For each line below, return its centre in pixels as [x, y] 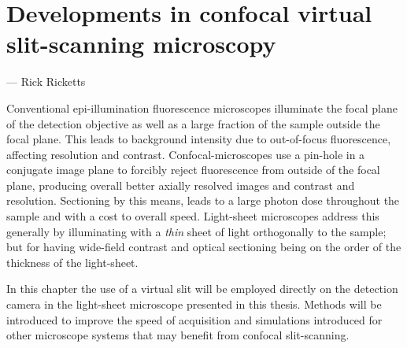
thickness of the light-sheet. [72, 262]
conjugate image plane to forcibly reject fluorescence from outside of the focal [193, 170]
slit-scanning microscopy [141, 44]
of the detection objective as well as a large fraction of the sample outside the [193, 123]
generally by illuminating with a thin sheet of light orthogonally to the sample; [196, 231]
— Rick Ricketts [46, 81]
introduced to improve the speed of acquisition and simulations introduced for [194, 319]
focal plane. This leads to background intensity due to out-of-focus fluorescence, [199, 139]
